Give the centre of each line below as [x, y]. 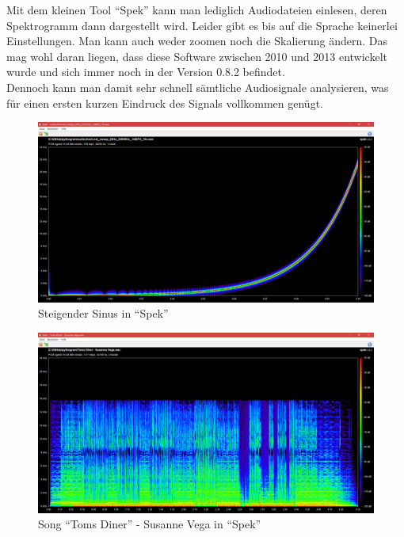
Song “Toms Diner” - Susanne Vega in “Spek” [150, 524]
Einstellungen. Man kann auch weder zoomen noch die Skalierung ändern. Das [197, 41]
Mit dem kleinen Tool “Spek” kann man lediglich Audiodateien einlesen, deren [197, 10]
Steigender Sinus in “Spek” [103, 313]
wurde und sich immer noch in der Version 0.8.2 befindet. [146, 72]
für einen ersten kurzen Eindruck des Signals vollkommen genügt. [165, 103]
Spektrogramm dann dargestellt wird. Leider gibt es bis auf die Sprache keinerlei [202, 25]
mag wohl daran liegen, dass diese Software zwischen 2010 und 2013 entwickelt [197, 56]
